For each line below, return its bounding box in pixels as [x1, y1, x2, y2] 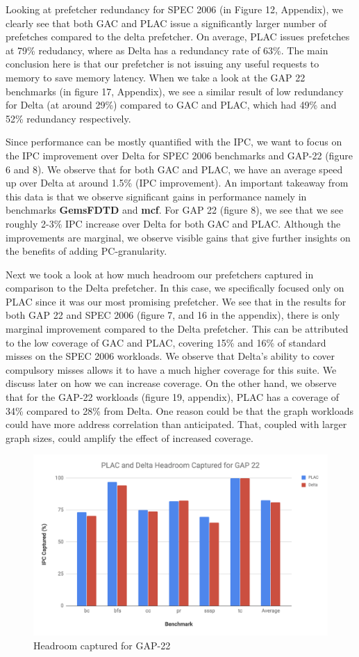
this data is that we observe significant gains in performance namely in [6, 189, 307, 203]
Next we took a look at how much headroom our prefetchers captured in [6, 267, 314, 281]
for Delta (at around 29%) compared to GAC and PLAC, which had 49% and [6, 97, 337, 112]
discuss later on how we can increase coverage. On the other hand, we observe [6, 376, 337, 390]
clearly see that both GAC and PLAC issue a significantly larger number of [6, 15, 327, 30]
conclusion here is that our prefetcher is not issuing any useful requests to [6, 56, 319, 71]
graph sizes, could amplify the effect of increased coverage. [6, 430, 253, 445]
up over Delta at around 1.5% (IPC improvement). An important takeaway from [6, 175, 349, 190]
